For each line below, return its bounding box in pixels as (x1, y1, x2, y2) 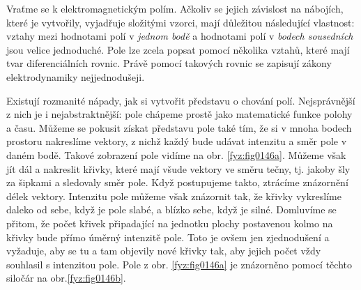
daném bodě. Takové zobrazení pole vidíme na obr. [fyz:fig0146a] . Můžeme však (6, 147, 346, 162)
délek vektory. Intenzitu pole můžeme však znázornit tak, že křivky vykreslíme (6, 188, 341, 203)
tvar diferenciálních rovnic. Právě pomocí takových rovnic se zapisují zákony (6, 56, 332, 70)
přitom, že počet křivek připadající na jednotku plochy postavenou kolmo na (6, 215, 333, 230)
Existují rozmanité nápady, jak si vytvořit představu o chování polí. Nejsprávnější (6, 93, 355, 107)
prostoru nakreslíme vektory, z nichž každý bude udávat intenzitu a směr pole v (6, 134, 347, 148)
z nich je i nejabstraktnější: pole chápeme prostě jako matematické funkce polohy (6, 107, 353, 121)
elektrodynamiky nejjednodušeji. (6, 69, 145, 84)
